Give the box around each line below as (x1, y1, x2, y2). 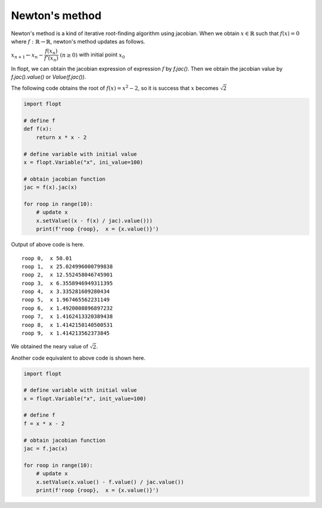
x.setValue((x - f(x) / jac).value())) (36, 217, 153, 224)
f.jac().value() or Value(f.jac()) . (11, 73, 86, 80)
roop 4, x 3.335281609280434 (21, 288, 110, 295)
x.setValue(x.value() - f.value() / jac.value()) (36, 478, 184, 485)
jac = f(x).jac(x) (23, 184, 78, 191)
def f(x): (23, 126, 52, 132)
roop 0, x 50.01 (21, 255, 72, 261)
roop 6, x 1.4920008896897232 (21, 304, 113, 311)
